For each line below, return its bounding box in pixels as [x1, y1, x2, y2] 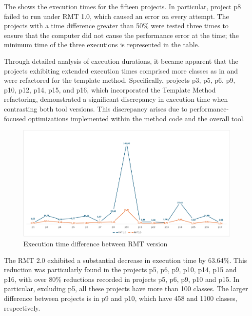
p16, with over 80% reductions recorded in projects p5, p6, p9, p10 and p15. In [4, 274, 240, 284]
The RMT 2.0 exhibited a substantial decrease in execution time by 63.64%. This [4, 255, 247, 265]
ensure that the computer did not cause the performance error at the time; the [4, 30, 239, 40]
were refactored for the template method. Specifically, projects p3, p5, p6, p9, [4, 75, 235, 85]
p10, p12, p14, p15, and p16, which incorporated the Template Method [4, 84, 216, 94]
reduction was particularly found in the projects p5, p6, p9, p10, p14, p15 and [4, 264, 237, 275]
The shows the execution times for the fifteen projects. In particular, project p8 [4, 1, 241, 11]
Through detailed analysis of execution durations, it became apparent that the [4, 56, 238, 66]
